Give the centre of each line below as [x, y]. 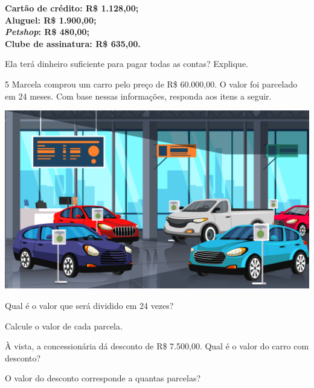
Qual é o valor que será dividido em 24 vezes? [89, 306]
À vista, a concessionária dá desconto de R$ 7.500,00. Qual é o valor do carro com [157, 346]
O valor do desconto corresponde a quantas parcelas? [103, 378]
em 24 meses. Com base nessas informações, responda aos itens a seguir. [138, 96]
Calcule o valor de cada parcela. [64, 326]
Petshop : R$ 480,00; [47, 32]
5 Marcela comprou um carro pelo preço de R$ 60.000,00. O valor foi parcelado [151, 84]
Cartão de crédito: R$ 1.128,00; [72, 8]
